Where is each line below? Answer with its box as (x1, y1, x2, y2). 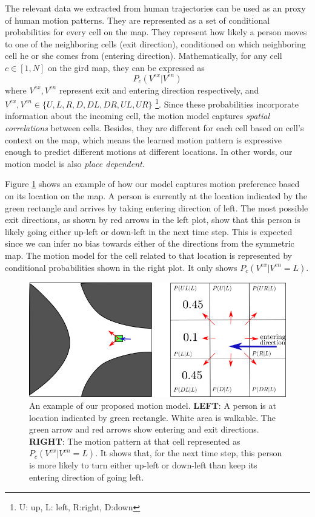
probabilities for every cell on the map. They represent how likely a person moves (5, 26, 307, 38)
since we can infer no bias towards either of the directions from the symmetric (5, 237, 294, 250)
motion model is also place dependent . (5, 157, 145, 169)
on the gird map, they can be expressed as (47, 61, 205, 74)
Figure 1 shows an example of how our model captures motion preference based (5, 177, 300, 190)
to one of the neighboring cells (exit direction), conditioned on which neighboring (5, 37, 306, 50)
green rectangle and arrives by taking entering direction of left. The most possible (5, 201, 308, 214)
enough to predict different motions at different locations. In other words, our (5, 145, 293, 158)
